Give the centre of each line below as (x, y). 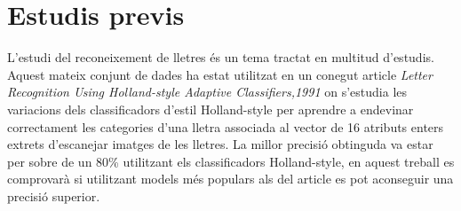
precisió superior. (54, 195)
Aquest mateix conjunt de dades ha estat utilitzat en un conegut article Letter (220, 74)
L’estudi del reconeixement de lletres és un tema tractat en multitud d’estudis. (221, 57)
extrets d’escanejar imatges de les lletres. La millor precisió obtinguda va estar (220, 144)
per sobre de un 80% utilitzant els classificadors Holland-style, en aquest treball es (231, 161)
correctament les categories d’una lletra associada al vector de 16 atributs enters (226, 126)
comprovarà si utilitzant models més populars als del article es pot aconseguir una (230, 179)
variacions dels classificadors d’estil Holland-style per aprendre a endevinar (211, 109)
